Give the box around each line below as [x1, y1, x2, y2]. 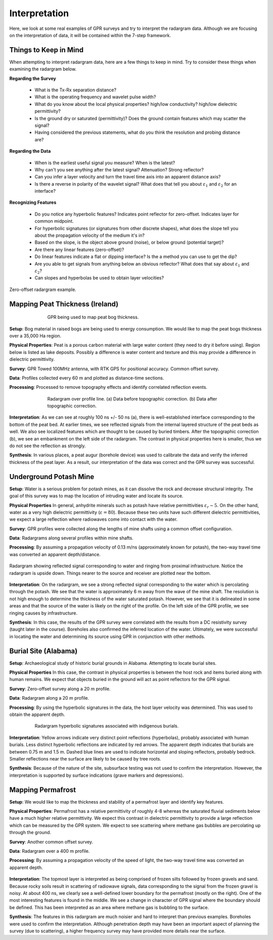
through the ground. [9, 829, 52, 836]
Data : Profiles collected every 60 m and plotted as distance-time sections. [9, 375, 164, 381]
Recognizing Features [9, 199, 57, 205]
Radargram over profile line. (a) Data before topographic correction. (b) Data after [47, 395, 217, 402]
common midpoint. [34, 218, 74, 224]
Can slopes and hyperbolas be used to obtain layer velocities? [34, 275, 164, 281]
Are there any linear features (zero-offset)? [34, 246, 124, 252]
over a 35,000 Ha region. [9, 333, 62, 339]
